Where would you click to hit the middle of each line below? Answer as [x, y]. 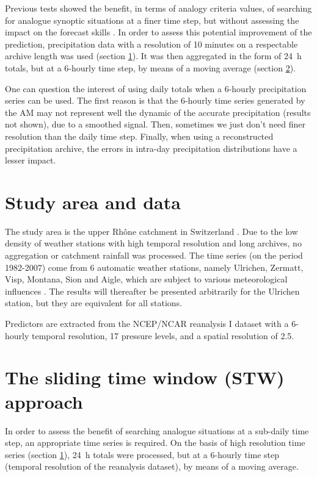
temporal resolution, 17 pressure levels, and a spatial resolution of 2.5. [163, 335]
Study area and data [93, 202]
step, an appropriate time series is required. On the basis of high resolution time [155, 443]
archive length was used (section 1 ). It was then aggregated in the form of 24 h [153, 56]
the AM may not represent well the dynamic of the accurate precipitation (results [158, 112]
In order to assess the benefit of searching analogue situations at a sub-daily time [157, 430]
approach [44, 401]
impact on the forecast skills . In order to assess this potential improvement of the [158, 32]
